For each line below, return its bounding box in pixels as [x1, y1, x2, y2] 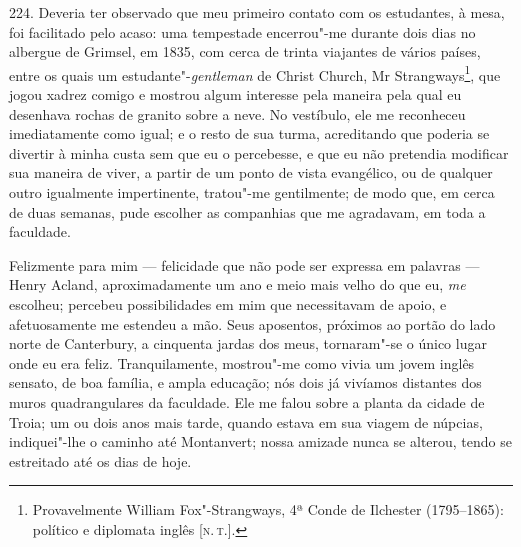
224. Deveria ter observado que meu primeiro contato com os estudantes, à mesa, [9, 2, 505, 22]
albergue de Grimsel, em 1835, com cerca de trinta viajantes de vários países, [9, 41, 481, 62]
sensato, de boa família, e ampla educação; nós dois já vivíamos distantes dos [9, 372, 482, 393]
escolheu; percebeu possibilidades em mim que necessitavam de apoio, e [9, 293, 447, 314]
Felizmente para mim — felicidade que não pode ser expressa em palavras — [9, 254, 480, 275]
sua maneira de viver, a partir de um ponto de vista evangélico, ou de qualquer [9, 162, 493, 183]
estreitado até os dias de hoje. [9, 450, 192, 471]
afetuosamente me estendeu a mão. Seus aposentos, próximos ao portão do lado [9, 313, 496, 334]
